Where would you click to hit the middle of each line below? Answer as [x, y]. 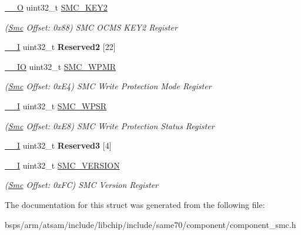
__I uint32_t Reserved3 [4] [58, 145]
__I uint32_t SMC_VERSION [62, 165]
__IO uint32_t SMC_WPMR [61, 66]
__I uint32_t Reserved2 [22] [60, 47]
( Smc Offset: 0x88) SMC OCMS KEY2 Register [91, 27]
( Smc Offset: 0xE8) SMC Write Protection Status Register [110, 125]
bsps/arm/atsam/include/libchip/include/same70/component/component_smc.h [150, 224]
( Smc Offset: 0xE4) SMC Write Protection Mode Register [108, 86]
